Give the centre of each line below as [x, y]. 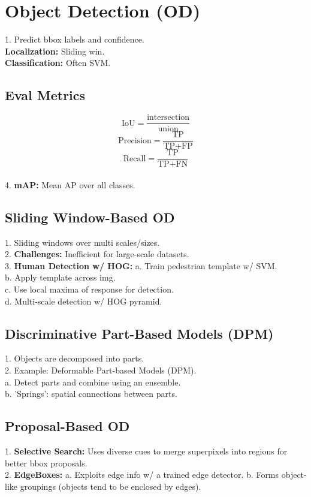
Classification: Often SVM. [58, 63]
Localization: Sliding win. [55, 51]
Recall [135, 159]
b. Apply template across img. [60, 277]
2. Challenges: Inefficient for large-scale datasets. [97, 254]
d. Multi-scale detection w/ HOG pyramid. [84, 301]
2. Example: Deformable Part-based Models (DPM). [101, 370]
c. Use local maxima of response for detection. [89, 289]
